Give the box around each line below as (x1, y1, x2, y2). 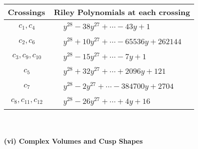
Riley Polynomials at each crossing (54, 6, 190, 17)
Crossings (8, 6, 45, 17)
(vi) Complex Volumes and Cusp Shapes (4, 136, 143, 146)
